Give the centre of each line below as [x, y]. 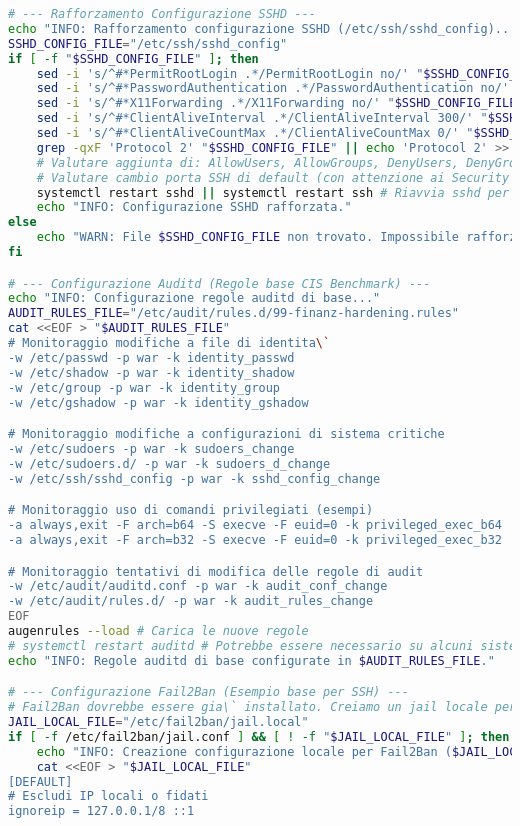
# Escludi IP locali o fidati [108, 796]
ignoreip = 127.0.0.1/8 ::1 [101, 811]
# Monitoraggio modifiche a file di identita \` [169, 343]
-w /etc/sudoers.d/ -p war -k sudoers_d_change [169, 463]
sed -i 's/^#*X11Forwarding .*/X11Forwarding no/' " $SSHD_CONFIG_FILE [276, 103]
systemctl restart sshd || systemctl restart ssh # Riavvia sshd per [273, 192]
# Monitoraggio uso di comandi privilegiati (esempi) [191, 510]
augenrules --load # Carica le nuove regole [158, 631]
